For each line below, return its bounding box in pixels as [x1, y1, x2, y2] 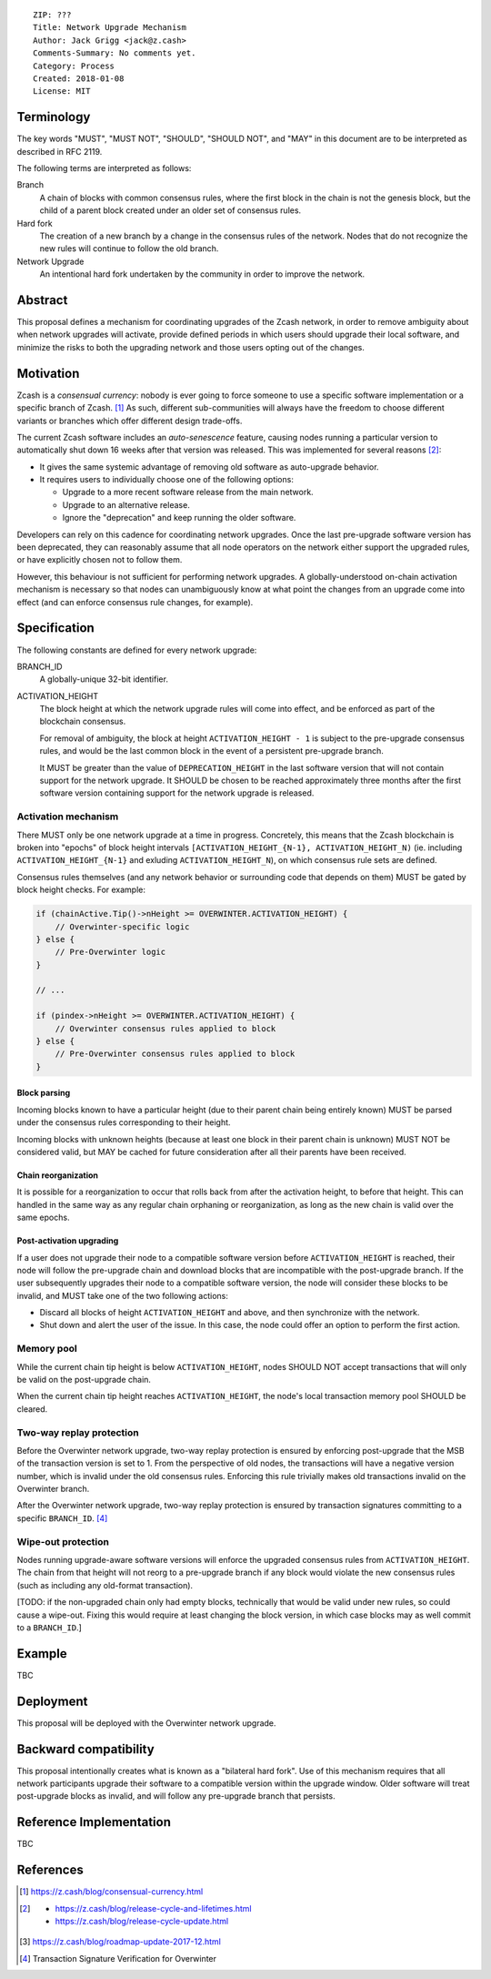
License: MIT [33, 86, 91, 96]
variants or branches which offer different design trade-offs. [16, 415, 243, 426]
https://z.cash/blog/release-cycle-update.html [55, 1916, 229, 1927]
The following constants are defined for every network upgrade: [16, 644, 257, 655]
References [16, 1862, 84, 1878]
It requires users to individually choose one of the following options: [39, 474, 295, 485]
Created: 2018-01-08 [33, 73, 125, 84]
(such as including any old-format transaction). [16, 1579, 194, 1590]
